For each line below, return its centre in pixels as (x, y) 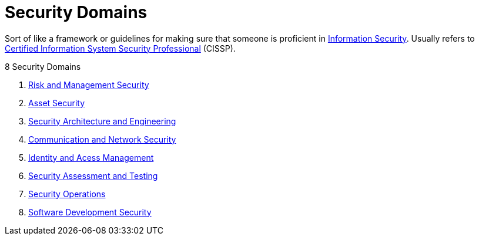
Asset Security (57, 103)
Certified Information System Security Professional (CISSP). (120, 48)
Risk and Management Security (89, 84)
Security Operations (67, 194)
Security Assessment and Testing (93, 175)
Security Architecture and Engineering (102, 121)
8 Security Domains (43, 66)
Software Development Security (90, 212)
